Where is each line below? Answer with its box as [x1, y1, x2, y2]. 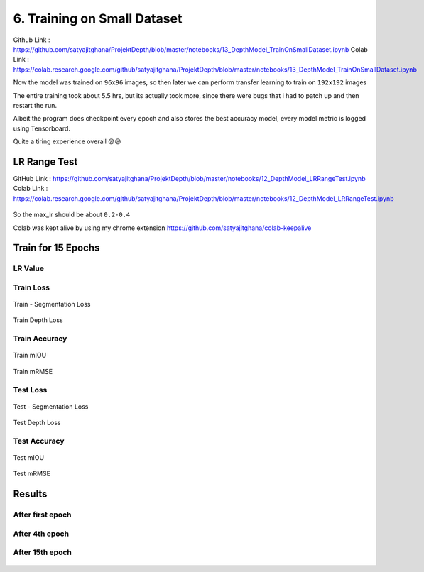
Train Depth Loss [13, 316, 63, 324]
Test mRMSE [13, 469, 51, 478]
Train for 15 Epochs [13, 242, 100, 254]
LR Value [13, 263, 44, 273]
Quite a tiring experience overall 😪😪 [13, 137, 121, 145]
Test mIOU [13, 453, 45, 462]
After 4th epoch [13, 529, 70, 539]
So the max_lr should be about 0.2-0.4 [13, 210, 131, 219]
